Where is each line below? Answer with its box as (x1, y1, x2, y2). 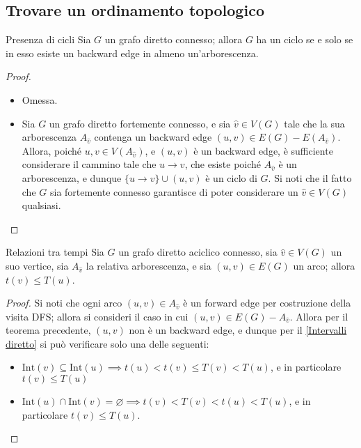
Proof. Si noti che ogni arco (6, 295, 122, 310)
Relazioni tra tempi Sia (6, 245, 104, 259)
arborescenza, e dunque (22, 170, 122, 185)
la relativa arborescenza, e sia (86, 258, 211, 272)
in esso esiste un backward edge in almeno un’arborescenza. (6, 45, 259, 60)
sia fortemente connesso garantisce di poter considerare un (49, 184, 298, 199)
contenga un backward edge (94, 130, 212, 144)
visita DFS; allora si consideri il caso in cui (6, 309, 188, 323)
